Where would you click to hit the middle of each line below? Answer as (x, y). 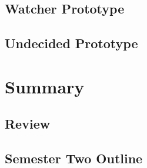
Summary (45, 86)
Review (28, 124)
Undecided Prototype (71, 43)
